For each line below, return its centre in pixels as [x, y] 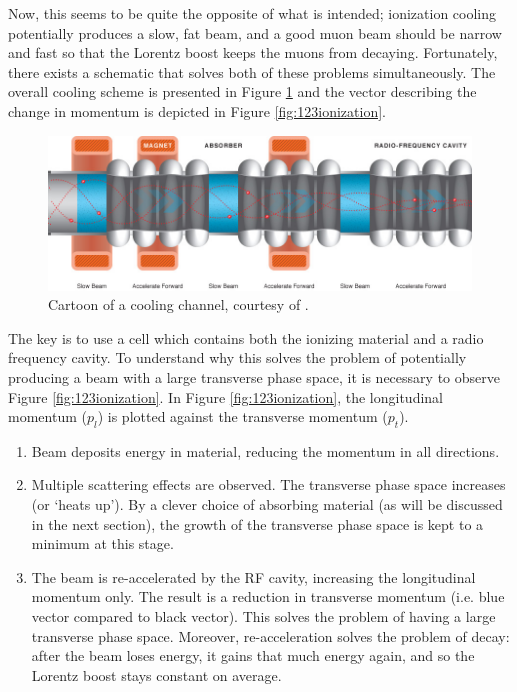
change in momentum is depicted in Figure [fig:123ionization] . [197, 110]
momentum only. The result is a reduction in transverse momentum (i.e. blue [268, 596]
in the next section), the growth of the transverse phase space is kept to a [257, 523]
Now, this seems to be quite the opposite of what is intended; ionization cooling [252, 13]
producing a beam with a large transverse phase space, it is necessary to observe [254, 376]
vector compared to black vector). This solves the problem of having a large [263, 616]
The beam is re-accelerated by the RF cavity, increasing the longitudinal [253, 576]
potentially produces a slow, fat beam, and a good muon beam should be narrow [255, 32]
